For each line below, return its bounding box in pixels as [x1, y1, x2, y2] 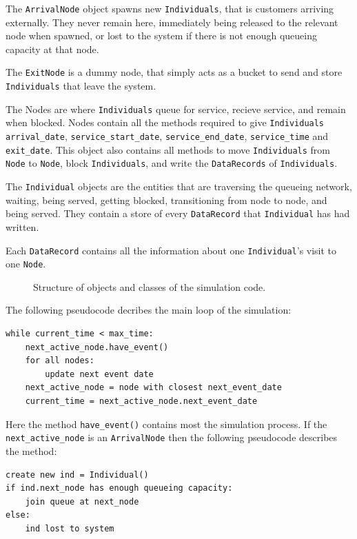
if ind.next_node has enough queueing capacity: [6, 483, 233, 494]
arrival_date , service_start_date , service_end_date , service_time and [6, 129, 329, 143]
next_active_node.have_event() [25, 342, 169, 352]
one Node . [6, 256, 46, 271]
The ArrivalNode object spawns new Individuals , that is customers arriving [6, 1, 334, 15]
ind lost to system [25, 523, 114, 533]
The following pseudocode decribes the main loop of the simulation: [6, 303, 292, 317]
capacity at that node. [6, 41, 99, 56]
